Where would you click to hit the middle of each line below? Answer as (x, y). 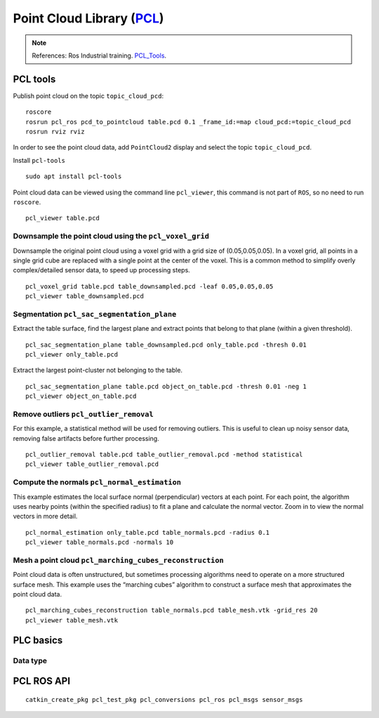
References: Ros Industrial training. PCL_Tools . (99, 55)
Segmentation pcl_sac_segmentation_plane (95, 314)
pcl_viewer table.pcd (62, 218)
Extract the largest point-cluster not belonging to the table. (98, 370)
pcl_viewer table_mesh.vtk (72, 620)
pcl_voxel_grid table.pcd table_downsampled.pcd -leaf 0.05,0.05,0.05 (149, 286)
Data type (30, 660)
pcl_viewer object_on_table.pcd (81, 396)
